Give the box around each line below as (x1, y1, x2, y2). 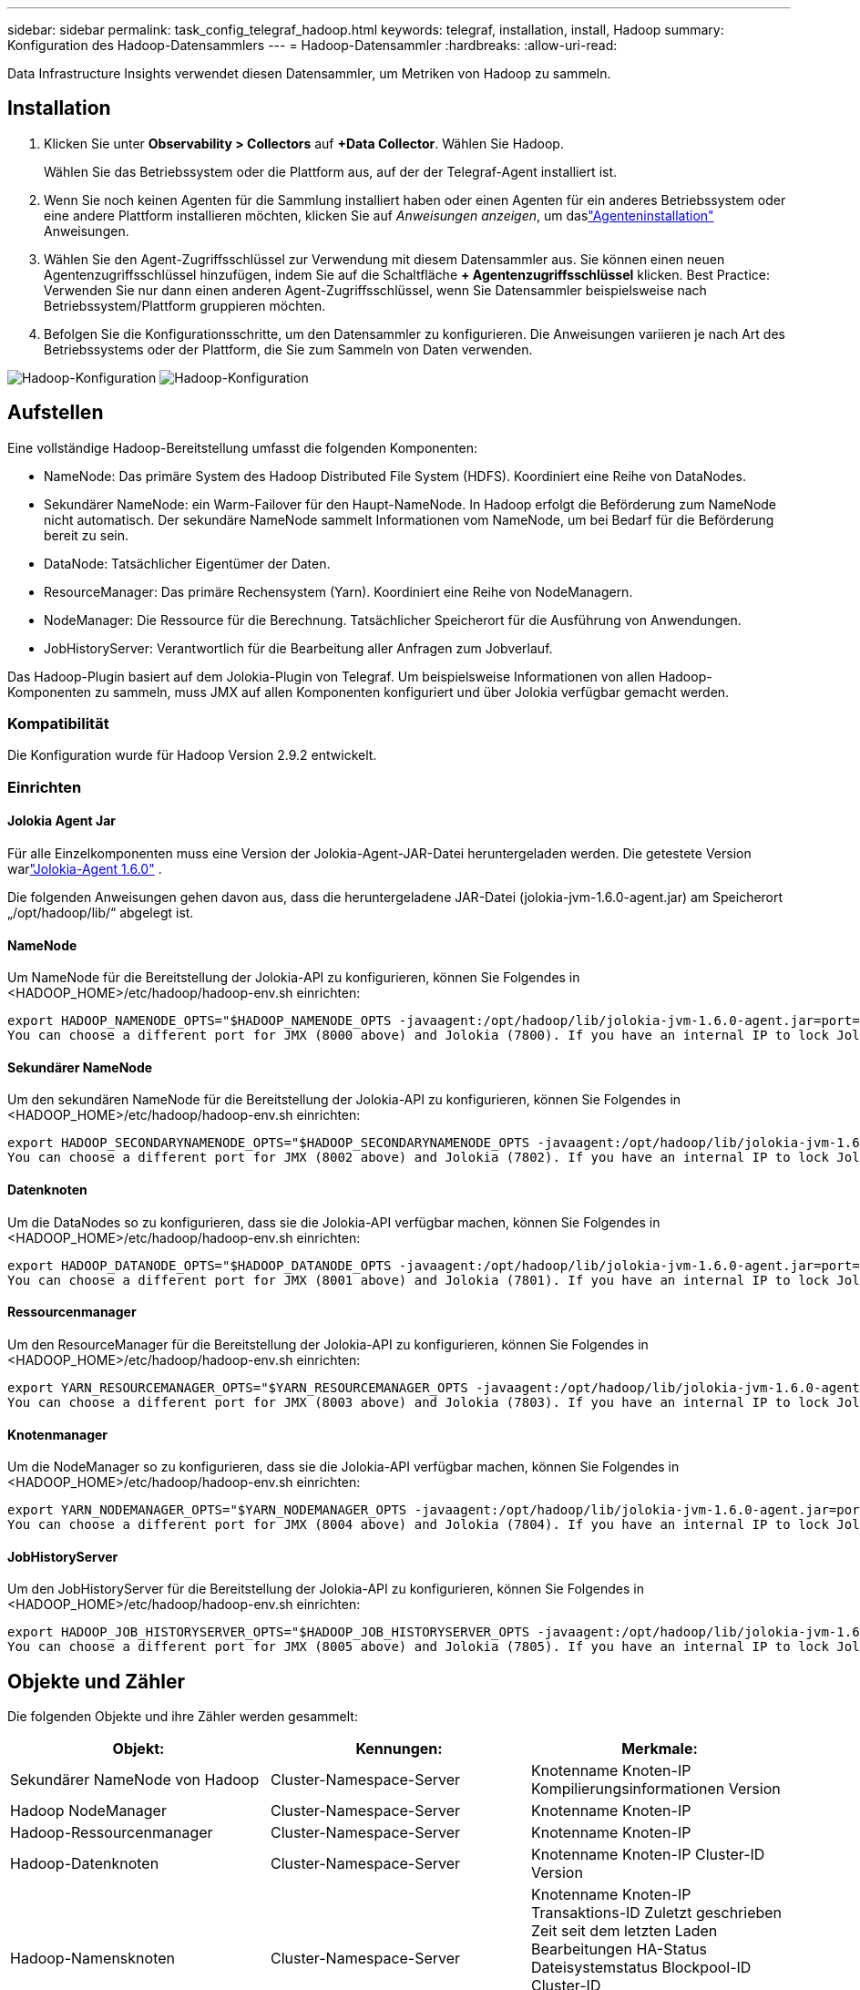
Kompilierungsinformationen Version (530, 1780, 781, 1799)
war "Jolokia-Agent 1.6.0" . (7, 861, 162, 877)
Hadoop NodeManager (10, 1801, 167, 1821)
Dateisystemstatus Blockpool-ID (530, 1958, 752, 1977)
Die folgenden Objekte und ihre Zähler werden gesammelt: (7, 1708, 358, 1725)
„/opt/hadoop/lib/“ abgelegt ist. (7, 905, 194, 921)
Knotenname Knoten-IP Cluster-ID (530, 1845, 765, 1864)
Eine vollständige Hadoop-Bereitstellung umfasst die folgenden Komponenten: (7, 439, 477, 456)
